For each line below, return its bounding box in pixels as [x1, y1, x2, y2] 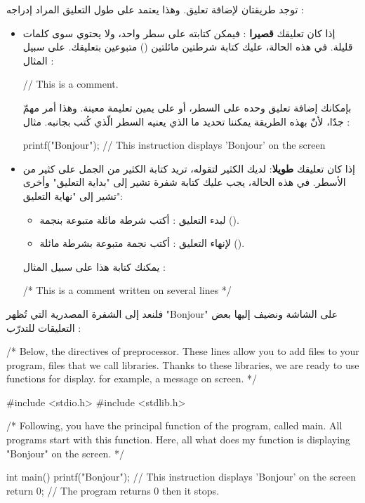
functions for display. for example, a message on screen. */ [6, 371, 258, 386]
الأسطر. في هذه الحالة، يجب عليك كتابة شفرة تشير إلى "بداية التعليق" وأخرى [22, 175, 346, 189]
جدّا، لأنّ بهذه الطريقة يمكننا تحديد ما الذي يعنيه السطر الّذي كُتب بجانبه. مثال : [22, 114, 350, 128]
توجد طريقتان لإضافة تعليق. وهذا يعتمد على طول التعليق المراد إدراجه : [6, 2, 304, 16]
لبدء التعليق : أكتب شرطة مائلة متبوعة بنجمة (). [39, 212, 239, 227]
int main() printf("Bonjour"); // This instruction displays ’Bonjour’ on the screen [6, 469, 357, 484]
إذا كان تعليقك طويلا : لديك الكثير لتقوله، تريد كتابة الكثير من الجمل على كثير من [22, 161, 355, 175]
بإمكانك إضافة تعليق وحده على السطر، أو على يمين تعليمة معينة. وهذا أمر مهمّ [22, 100, 352, 114]
